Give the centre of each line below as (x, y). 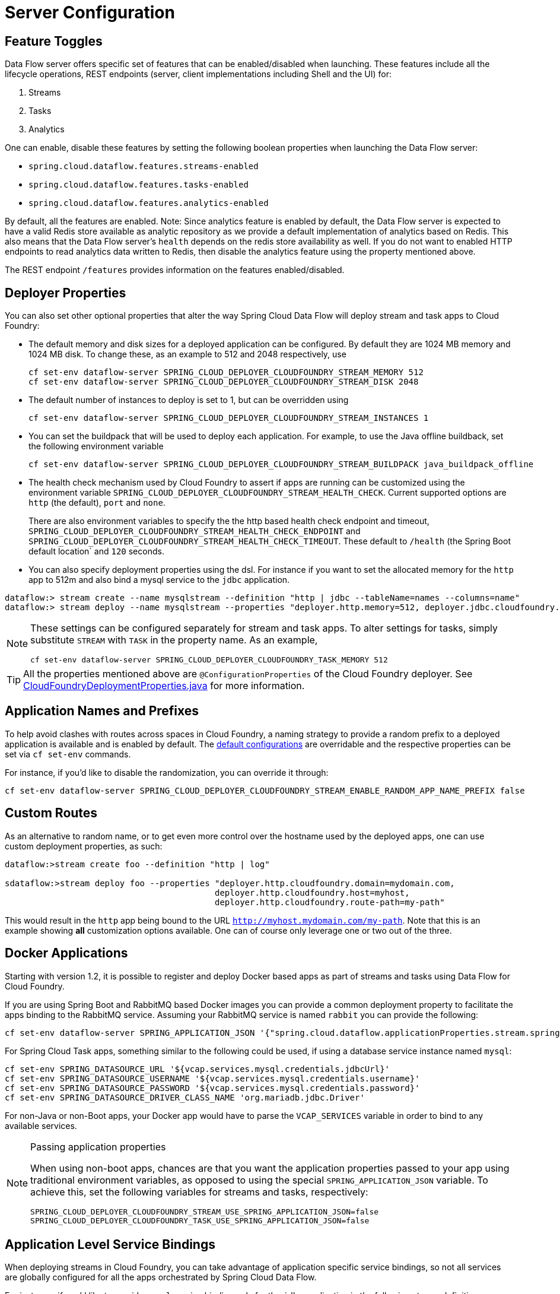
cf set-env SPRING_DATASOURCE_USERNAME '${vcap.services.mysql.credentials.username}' (212, 1078)
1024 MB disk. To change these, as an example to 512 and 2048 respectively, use (187, 354)
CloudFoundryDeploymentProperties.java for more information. (164, 686)
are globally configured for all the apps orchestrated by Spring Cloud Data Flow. (161, 1277)
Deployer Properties (66, 293)
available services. (41, 1125)
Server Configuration (90, 12)
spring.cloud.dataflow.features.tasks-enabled (139, 185)
